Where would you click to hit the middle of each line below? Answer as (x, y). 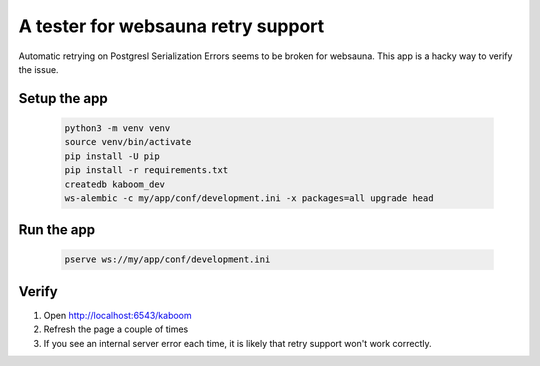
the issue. (38, 69)
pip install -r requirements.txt (146, 170)
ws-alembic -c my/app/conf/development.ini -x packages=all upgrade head (249, 198)
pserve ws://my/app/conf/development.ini (167, 259)
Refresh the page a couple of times (116, 329)
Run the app (56, 230)
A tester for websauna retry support (171, 26)
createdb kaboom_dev (114, 184)
